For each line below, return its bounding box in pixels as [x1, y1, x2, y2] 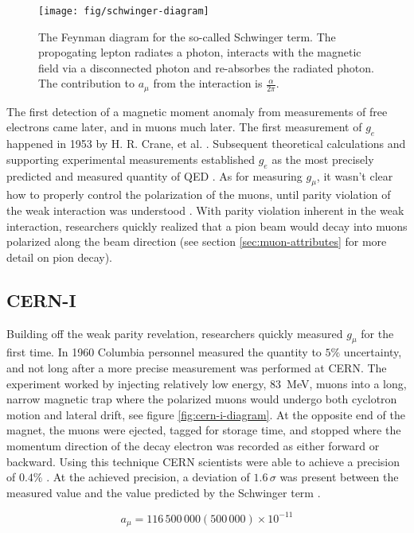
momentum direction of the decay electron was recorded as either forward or [6, 438, 380, 453]
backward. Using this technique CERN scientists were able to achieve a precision [6, 453, 400, 469]
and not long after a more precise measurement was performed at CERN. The [6, 360, 387, 376]
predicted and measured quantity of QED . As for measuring [6, 167, 303, 184]
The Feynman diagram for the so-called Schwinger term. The [38, 28, 336, 45]
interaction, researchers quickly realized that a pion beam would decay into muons [6, 217, 408, 234]
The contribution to [38, 75, 135, 91]
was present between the [279, 469, 399, 485]
